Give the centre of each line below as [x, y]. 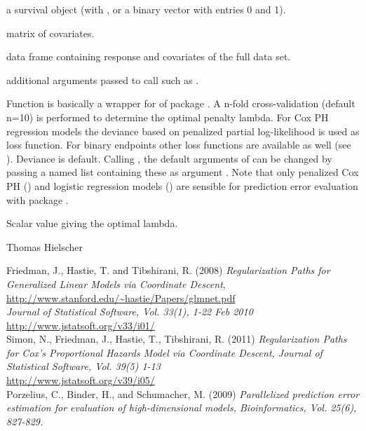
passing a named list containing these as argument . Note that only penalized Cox [183, 172]
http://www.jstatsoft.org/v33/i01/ [81, 325]
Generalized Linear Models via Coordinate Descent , [116, 283]
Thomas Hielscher [45, 246]
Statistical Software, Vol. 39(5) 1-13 [83, 366]
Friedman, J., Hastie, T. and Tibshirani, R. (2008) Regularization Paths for [168, 270]
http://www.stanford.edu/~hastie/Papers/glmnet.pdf [121, 297]
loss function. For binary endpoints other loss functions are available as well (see [179, 145]
